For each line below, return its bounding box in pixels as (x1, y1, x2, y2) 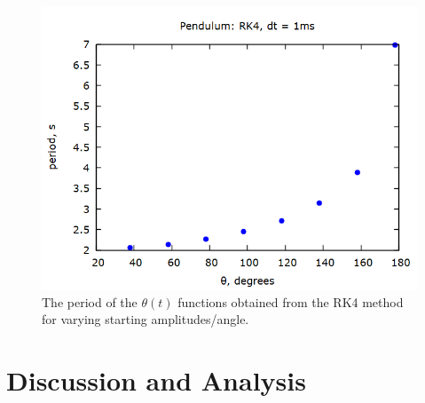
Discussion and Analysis (6, 361, 306, 398)
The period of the (42, 292, 138, 311)
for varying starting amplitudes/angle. (42, 310, 249, 328)
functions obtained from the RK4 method (177, 292, 404, 311)
